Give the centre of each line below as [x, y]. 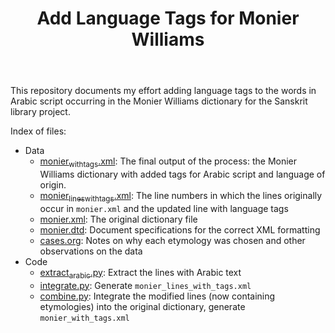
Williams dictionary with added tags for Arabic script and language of [182, 174]
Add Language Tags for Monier [168, 18]
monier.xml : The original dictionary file [118, 219]
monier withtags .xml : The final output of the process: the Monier [168, 162]
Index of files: [38, 131]
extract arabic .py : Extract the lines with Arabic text [140, 273]
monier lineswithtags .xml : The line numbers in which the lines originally [181, 196]
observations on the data [91, 251]
